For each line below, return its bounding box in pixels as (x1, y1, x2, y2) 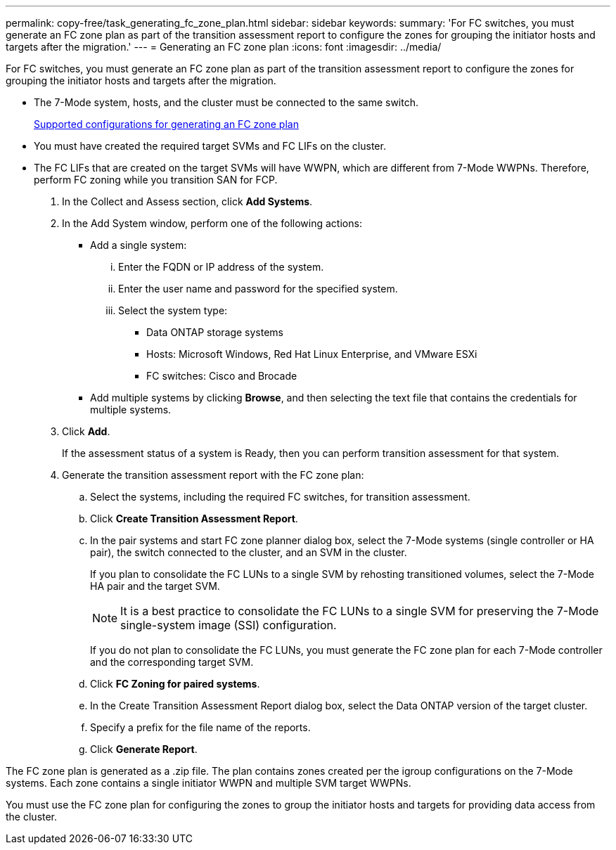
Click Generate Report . (90, 743, 198, 755)
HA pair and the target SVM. (90, 580, 220, 592)
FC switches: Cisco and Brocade (146, 370, 297, 382)
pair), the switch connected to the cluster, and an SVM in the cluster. (90, 546, 407, 558)
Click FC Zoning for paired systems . (90, 678, 260, 690)
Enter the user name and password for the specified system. (118, 283, 398, 295)
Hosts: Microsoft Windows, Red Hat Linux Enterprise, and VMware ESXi (146, 348, 477, 360)
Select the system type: (118, 304, 228, 316)
